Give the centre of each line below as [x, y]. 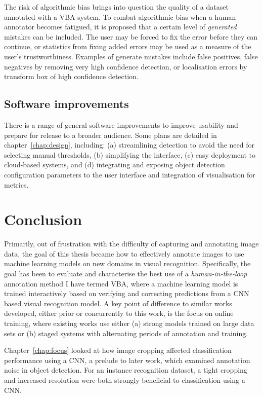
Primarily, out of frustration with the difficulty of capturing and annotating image [131, 244]
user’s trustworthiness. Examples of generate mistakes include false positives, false [131, 56]
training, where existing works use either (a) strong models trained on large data [129, 323]
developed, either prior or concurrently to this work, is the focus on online [119, 313]
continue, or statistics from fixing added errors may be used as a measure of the [128, 46]
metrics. [16, 184]
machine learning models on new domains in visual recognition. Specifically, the [127, 263]
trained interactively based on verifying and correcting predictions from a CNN [127, 293]
